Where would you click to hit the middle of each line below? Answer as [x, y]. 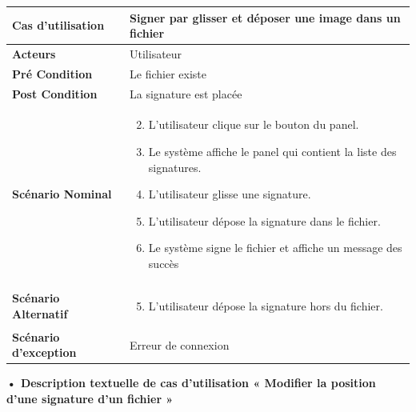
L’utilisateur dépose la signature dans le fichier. [264, 220]
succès [164, 264]
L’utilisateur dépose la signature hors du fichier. [266, 305]
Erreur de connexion [180, 344]
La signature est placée [186, 93]
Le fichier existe [168, 73]
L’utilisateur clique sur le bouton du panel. [254, 124]
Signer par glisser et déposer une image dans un [265, 17]
